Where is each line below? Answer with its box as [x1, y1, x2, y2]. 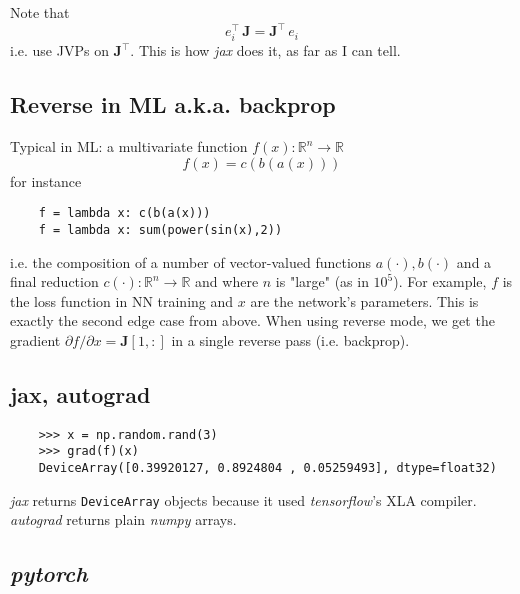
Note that [10, 2, 70, 22]
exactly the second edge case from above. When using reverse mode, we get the [10, 310, 495, 331]
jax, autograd [10, 378, 151, 409]
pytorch [10, 558, 88, 589]
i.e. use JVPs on [10, 40, 109, 61]
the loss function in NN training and [10, 290, 234, 311]
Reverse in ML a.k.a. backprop [10, 89, 336, 120]
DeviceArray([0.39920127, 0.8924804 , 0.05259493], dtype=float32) [38, 461, 497, 476]
